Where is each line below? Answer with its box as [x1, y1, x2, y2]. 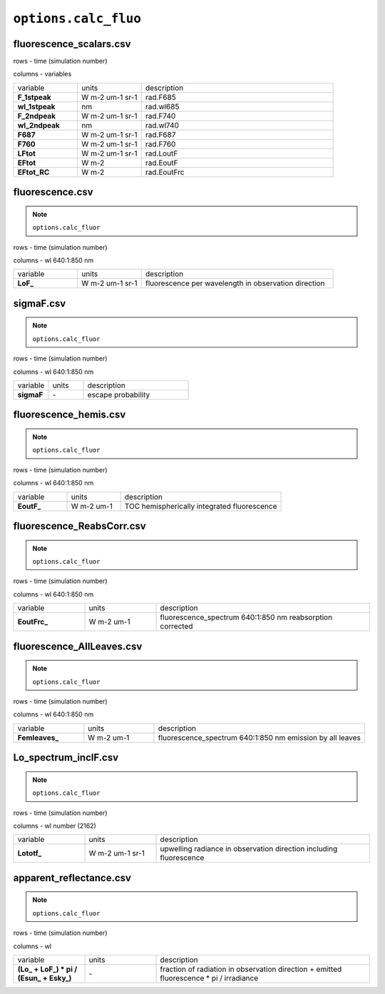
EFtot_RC [17, 167, 50, 177]
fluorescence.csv [13, 186, 93, 198]
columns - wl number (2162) [13, 821, 96, 830]
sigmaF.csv [13, 297, 66, 310]
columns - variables [13, 70, 72, 78]
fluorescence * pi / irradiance [160, 973, 259, 983]
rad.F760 [145, 139, 176, 149]
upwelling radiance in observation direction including [160, 844, 338, 854]
